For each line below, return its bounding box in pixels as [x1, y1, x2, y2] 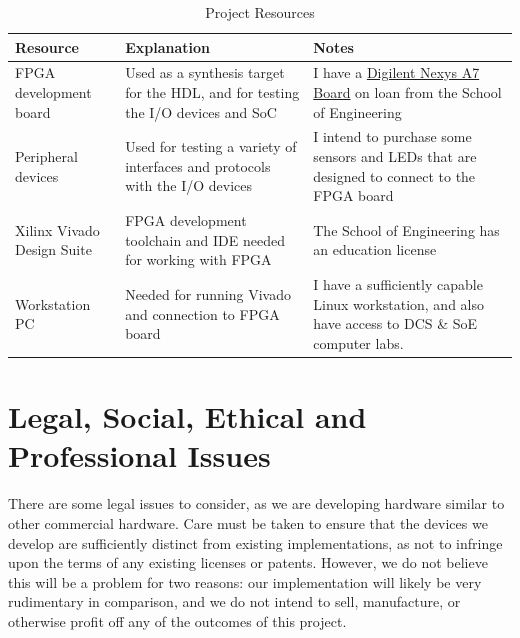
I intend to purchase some [313, 126, 472, 147]
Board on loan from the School [313, 82, 502, 103]
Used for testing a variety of [125, 136, 297, 157]
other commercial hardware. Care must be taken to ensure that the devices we [8, 512, 488, 533]
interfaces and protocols [125, 155, 271, 176]
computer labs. [313, 332, 404, 353]
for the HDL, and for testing [125, 82, 300, 103]
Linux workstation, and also [313, 293, 484, 314]
